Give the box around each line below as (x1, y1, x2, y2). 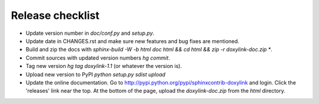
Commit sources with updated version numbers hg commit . (25, 54, 171, 61)
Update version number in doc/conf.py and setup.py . (25, 30, 155, 37)
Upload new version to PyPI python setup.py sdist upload (25, 71, 165, 78)
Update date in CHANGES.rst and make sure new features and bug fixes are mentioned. (25, 37, 239, 44)
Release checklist (11, 9, 100, 22)
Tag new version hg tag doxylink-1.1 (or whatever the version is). (25, 63, 183, 70)
